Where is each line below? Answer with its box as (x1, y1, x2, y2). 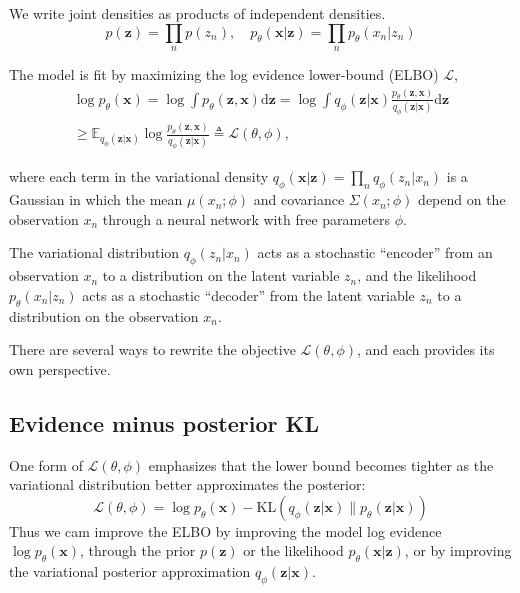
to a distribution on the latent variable (102, 265, 340, 286)
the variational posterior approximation (9, 561, 251, 582)
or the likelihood (243, 540, 344, 561)
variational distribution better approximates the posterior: (9, 474, 366, 495)
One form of (9, 454, 83, 475)
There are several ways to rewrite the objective (9, 339, 296, 360)
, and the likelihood (357, 265, 477, 286)
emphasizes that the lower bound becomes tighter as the (148, 454, 494, 475)
